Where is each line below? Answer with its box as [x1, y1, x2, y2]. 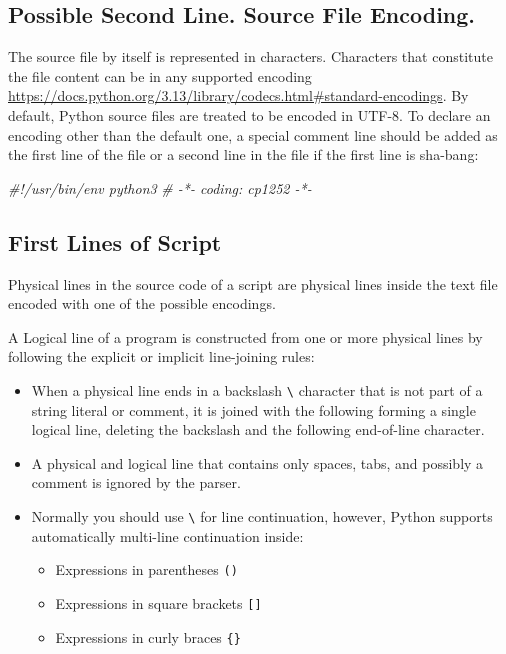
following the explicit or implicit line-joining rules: [8, 346, 315, 367]
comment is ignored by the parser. [31, 472, 241, 493]
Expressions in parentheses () [55, 559, 238, 580]
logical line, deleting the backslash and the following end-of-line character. [31, 419, 485, 440]
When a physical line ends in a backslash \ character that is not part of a [31, 379, 483, 400]
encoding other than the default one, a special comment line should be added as [8, 124, 498, 145]
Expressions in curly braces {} [55, 626, 241, 647]
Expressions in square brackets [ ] [55, 592, 262, 613]
